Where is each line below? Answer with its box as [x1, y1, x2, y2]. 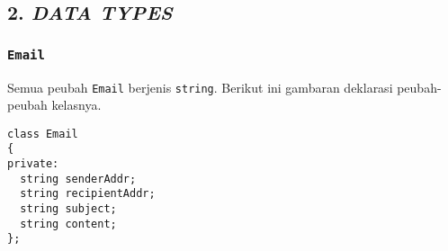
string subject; [20, 202, 117, 216]
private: [7, 157, 59, 171]
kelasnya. [51, 95, 102, 114]
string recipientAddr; [20, 187, 156, 201]
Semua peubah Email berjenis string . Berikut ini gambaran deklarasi [7, 77, 393, 96]
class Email [7, 127, 78, 140]
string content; [20, 217, 117, 230]
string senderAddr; [20, 172, 137, 185]
